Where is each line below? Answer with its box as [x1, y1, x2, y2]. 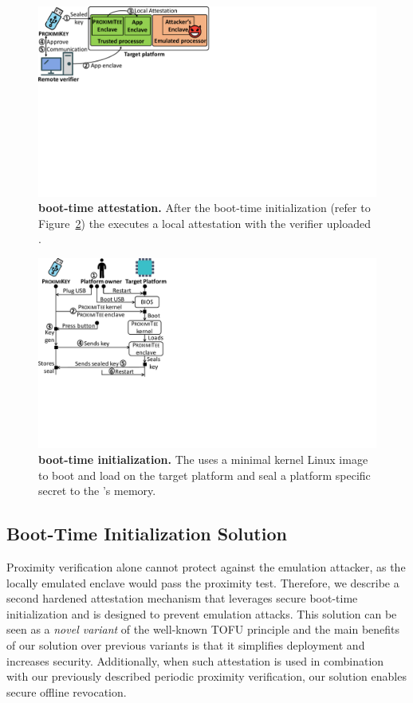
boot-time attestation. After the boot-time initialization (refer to [38, 199, 371, 216]
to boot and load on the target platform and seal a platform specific [38, 466, 371, 483]
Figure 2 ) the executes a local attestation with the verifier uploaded [38, 214, 371, 231]
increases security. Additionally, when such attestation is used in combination [6, 652, 384, 669]
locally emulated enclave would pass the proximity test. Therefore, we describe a [6, 574, 399, 591]
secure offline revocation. [6, 683, 127, 700]
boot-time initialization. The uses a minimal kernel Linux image [38, 450, 368, 467]
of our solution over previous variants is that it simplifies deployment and [6, 636, 365, 653]
